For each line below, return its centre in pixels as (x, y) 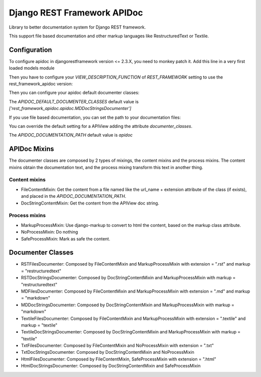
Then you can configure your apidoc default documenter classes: (74, 93)
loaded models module (32, 68)
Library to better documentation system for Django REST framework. (77, 27)
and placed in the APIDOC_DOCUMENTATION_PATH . (74, 196)
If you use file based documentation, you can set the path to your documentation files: (95, 117)
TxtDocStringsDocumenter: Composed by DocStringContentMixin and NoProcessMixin (108, 352)
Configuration (30, 50)
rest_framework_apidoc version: (41, 84)
